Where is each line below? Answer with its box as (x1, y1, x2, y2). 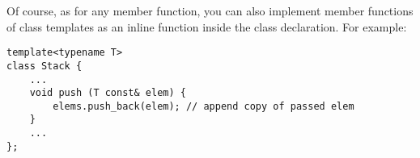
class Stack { (6, 60, 83, 72)
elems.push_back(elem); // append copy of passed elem (53, 100, 354, 112)
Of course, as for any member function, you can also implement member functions (6, 2, 414, 19)
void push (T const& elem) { (29, 87, 186, 99)
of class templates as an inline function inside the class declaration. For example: (6, 18, 407, 35)
